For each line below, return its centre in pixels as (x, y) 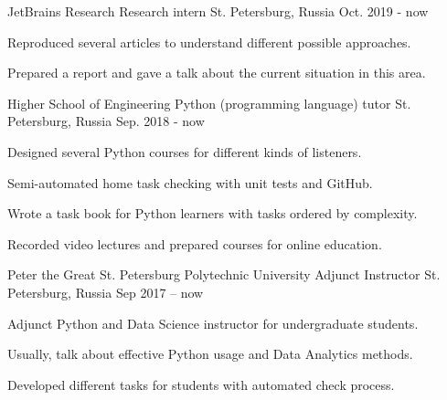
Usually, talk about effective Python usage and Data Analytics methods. (210, 354)
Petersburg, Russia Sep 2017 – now (106, 292)
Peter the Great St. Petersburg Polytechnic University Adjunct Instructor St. (224, 274)
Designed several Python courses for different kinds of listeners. (185, 151)
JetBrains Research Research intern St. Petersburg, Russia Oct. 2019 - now (218, 11)
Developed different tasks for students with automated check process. (201, 384)
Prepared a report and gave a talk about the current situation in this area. (217, 73)
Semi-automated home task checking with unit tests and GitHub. (190, 182)
